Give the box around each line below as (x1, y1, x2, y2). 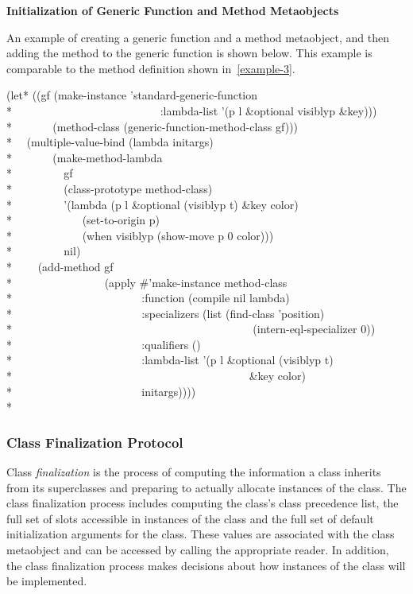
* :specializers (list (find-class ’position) (6, 305, 325, 321)
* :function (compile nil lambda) (6, 289, 290, 306)
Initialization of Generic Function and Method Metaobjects (6, 2, 339, 18)
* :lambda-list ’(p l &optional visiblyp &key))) (6, 102, 377, 118)
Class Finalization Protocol (6, 432, 183, 452)
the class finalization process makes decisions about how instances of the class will (6, 557, 406, 573)
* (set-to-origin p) (6, 212, 160, 228)
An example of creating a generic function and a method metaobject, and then (6, 29, 389, 45)
